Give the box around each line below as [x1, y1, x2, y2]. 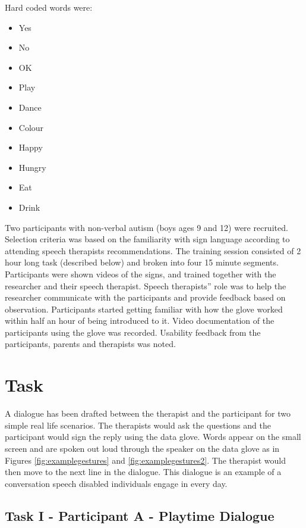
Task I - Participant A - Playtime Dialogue [5, 506, 275, 524]
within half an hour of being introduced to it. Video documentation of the [5, 314, 275, 327]
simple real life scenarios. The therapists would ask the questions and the [5, 418, 271, 431]
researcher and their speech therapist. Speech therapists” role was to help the [5, 279, 286, 292]
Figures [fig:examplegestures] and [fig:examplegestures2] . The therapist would [5, 454, 286, 466]
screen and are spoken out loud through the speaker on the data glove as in [5, 442, 280, 454]
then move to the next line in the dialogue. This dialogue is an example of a [5, 465, 282, 478]
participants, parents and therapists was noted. [5, 338, 176, 350]
